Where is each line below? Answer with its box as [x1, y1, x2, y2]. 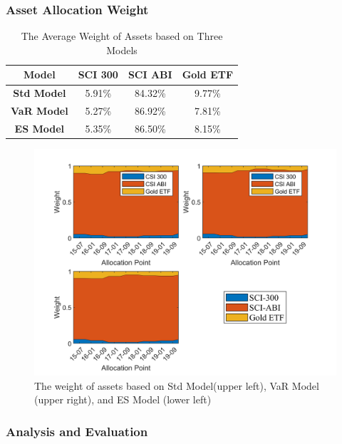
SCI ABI [128, 67, 172, 82]
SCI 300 [78, 67, 118, 82]
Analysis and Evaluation [6, 422, 148, 440]
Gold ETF [182, 67, 234, 82]
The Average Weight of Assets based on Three [21, 29, 223, 43]
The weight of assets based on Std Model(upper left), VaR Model [34, 378, 319, 393]
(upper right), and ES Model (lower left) [34, 392, 212, 407]
